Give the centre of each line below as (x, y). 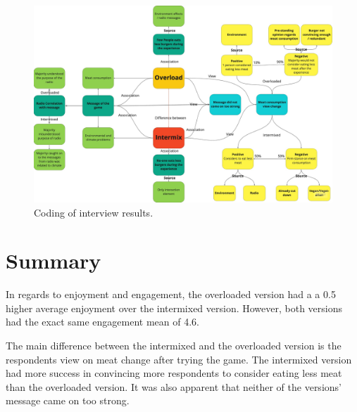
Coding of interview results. (94, 212)
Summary (54, 260)
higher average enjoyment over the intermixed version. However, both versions (174, 308)
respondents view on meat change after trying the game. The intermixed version (179, 359)
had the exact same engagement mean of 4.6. (102, 322)
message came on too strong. (68, 400)
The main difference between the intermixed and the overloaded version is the (174, 345)
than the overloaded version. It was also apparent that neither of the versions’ (174, 386)
